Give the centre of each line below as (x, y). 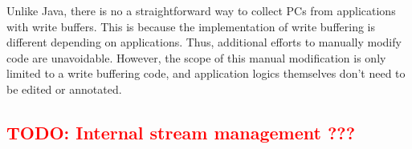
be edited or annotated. (64, 89)
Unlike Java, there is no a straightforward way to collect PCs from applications (201, 10)
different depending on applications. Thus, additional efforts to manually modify (204, 42)
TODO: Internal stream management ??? (181, 132)
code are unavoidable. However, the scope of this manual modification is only (196, 57)
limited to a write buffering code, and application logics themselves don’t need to (206, 73)
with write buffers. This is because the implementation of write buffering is (191, 26)
